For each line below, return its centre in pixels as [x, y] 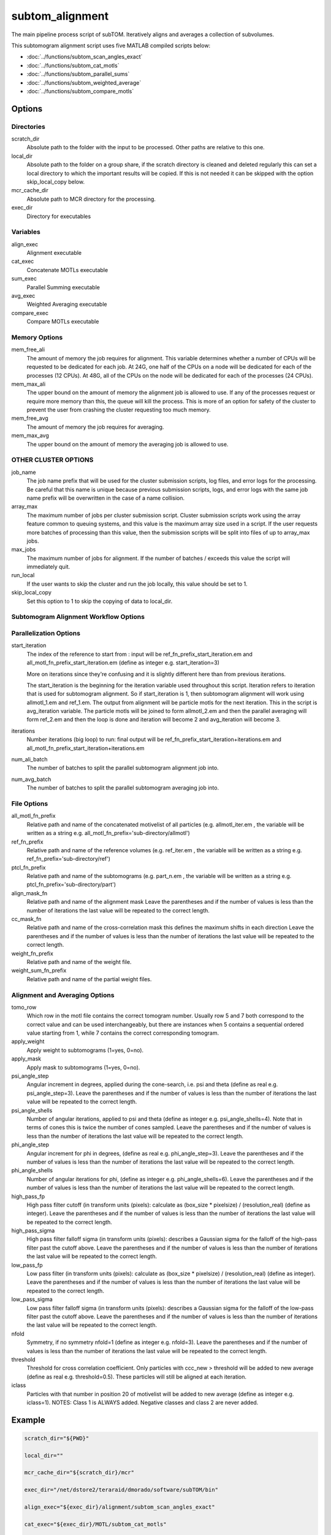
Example [28, 1420]
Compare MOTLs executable [63, 322]
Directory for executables [59, 216]
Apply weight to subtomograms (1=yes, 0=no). [85, 1050]
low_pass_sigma [32, 1299]
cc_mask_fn [26, 919]
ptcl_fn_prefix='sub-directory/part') [71, 885]
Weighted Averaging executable [67, 305]
